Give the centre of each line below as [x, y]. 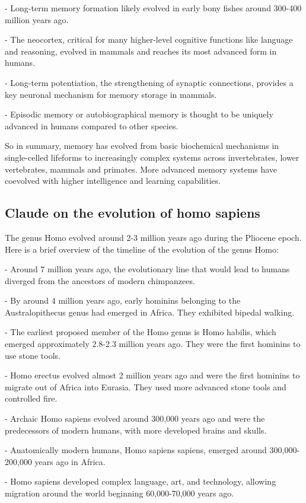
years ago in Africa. [70, 461]
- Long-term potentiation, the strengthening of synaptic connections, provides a [149, 82]
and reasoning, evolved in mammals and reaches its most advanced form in [141, 51]
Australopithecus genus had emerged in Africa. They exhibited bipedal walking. [150, 312]
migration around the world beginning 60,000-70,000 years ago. [119, 493]
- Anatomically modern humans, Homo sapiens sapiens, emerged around [136, 450]
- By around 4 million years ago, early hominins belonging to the [123, 300]
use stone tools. [33, 355]
